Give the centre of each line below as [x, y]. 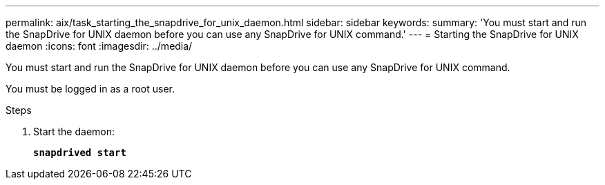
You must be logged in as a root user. [90, 89]
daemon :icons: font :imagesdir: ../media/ [99, 46]
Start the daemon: [74, 132]
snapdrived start [80, 153]
